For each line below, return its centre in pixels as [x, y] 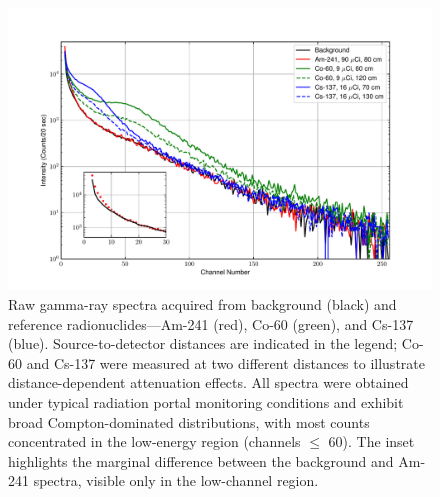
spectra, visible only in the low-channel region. [176, 480]
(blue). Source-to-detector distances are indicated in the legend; [203, 343]
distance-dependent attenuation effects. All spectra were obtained [208, 382]
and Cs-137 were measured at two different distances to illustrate [225, 362]
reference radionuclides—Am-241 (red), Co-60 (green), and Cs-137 [211, 323]
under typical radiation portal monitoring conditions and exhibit [206, 401]
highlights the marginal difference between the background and [201, 460]
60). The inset [371, 441]
